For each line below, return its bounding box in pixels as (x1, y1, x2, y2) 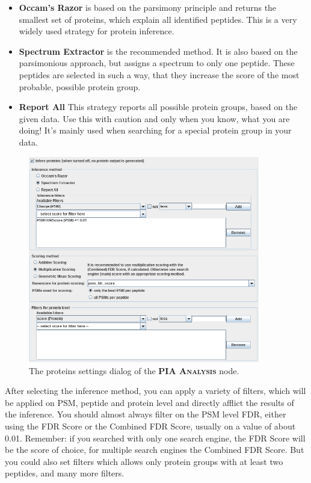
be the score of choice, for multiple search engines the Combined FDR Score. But (5, 443, 304, 456)
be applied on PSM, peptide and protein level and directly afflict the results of (5, 396, 294, 408)
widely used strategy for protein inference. (19, 25, 174, 37)
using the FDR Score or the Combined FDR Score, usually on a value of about (5, 419, 296, 432)
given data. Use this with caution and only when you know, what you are (19, 112, 290, 125)
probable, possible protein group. (19, 80, 141, 93)
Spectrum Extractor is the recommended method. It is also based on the (19, 45, 298, 57)
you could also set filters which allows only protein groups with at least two (5, 455, 283, 467)
